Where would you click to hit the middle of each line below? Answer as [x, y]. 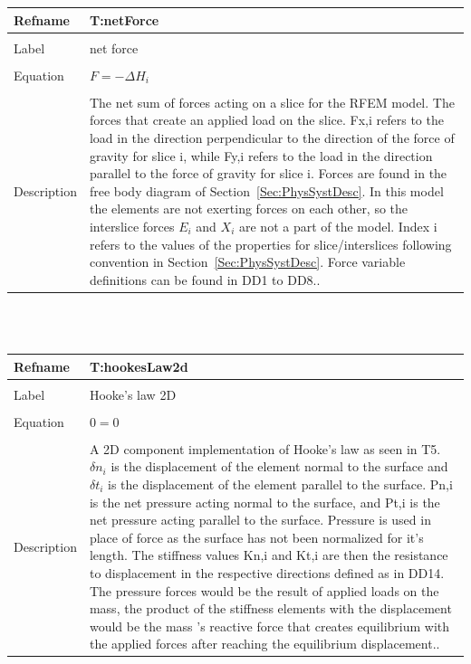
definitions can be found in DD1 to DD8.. [205, 279]
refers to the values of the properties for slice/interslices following [270, 244]
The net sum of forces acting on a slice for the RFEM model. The [272, 102]
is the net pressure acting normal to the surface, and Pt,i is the [264, 502]
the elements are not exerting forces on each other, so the [249, 209]
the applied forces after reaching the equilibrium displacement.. [264, 644]
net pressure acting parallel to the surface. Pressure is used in [260, 520]
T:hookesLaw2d [139, 366]
